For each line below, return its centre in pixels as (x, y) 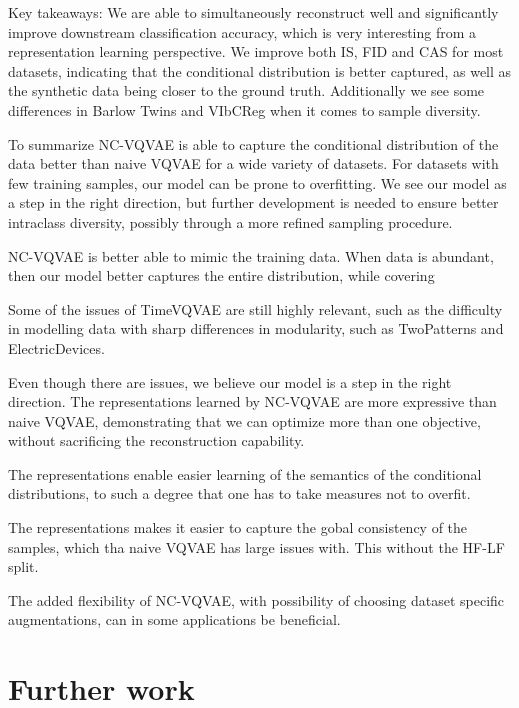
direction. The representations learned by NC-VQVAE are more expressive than (252, 401)
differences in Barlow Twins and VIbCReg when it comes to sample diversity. (244, 109)
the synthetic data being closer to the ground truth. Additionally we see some (246, 90)
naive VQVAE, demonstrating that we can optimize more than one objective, (244, 420)
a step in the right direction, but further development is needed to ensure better (253, 202)
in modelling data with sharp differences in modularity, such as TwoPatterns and (256, 328)
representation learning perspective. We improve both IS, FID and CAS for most (256, 51)
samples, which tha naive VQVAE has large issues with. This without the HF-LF (256, 546)
